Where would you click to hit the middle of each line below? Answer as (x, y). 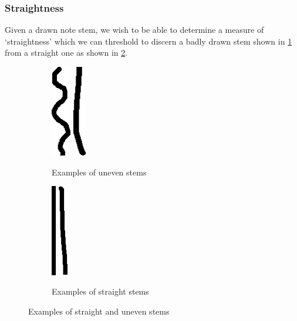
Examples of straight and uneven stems (99, 311)
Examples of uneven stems (99, 172)
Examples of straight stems (100, 291)
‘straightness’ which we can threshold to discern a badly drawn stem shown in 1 (148, 41)
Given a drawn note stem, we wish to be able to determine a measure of (134, 30)
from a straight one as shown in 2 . (66, 53)
